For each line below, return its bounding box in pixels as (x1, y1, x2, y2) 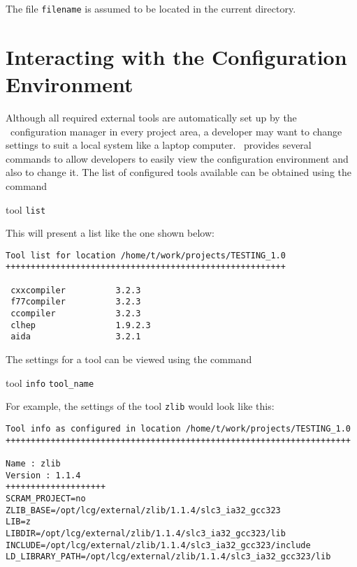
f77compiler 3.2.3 (10, 297, 141, 307)
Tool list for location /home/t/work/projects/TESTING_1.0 (6, 250, 286, 260)
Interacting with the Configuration (6, 42, 347, 71)
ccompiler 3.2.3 (10, 309, 141, 319)
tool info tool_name (6, 375, 94, 390)
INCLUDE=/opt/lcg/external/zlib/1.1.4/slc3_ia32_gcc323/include (6, 540, 311, 550)
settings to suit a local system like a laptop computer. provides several (6, 138, 312, 152)
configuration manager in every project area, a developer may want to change (10, 124, 342, 138)
